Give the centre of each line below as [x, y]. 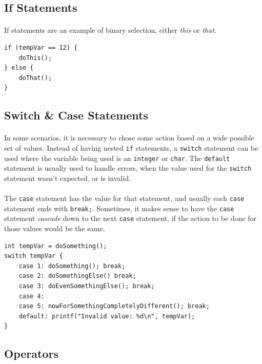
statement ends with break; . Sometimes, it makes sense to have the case [119, 208]
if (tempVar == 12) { [41, 47]
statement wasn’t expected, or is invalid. [67, 178]
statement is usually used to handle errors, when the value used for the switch [128, 168]
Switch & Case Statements [76, 115]
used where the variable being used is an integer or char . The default [117, 158]
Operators [31, 353]
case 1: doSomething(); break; [72, 266]
